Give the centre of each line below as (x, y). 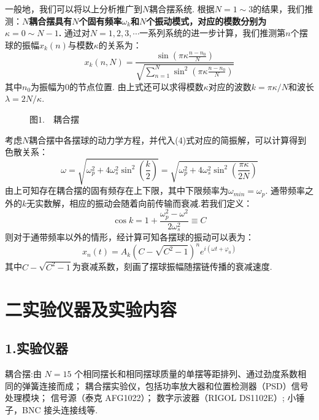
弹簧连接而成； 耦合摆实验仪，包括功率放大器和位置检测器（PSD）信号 (165, 385)
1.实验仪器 (37, 348)
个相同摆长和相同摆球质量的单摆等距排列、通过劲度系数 (186, 373)
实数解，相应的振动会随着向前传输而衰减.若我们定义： (144, 203)
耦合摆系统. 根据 (182, 9)
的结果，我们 (279, 9)
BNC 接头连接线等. (60, 409)
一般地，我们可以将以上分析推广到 (74, 9)
